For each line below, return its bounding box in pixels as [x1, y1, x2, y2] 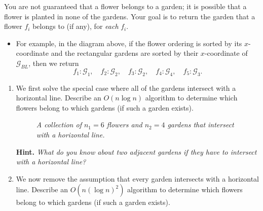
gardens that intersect [167, 119, 234, 130]
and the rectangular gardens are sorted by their [51, 48, 199, 58]
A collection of [36, 119, 82, 130]
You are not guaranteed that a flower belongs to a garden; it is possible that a [4, 1, 247, 11]
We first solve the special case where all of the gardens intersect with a [16, 82, 236, 93]
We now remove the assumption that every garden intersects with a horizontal [16, 173, 259, 184]
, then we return [28, 57, 79, 68]
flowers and [106, 119, 142, 130]
